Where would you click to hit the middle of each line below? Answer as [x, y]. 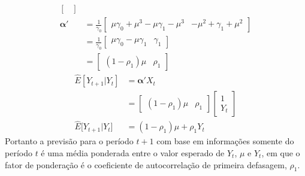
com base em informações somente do [225, 141]
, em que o [281, 153]
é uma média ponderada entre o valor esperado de [133, 153]
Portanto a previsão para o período [69, 141]
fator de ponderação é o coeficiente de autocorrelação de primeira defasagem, [146, 164]
